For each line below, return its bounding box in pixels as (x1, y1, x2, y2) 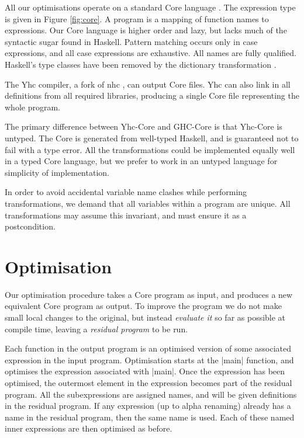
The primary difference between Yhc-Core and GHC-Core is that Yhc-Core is (5, 120, 282, 133)
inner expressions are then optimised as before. (5, 422, 172, 434)
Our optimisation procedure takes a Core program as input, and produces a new (5, 288, 293, 300)
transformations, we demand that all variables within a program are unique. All (5, 197, 291, 209)
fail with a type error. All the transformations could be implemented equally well (5, 143, 295, 155)
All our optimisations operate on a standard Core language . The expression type (5, 1, 296, 13)
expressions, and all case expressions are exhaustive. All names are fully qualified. (5, 47, 296, 59)
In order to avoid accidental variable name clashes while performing (5, 186, 247, 198)
